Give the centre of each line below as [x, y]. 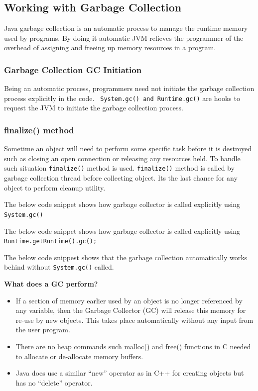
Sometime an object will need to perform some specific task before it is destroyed [128, 148]
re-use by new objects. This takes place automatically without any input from [134, 320]
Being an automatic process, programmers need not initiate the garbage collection [129, 88]
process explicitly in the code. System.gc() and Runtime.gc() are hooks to [122, 98]
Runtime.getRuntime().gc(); [51, 242]
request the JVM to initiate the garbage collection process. [94, 108]
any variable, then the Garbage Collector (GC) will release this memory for [131, 310]
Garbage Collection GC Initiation [73, 69]
